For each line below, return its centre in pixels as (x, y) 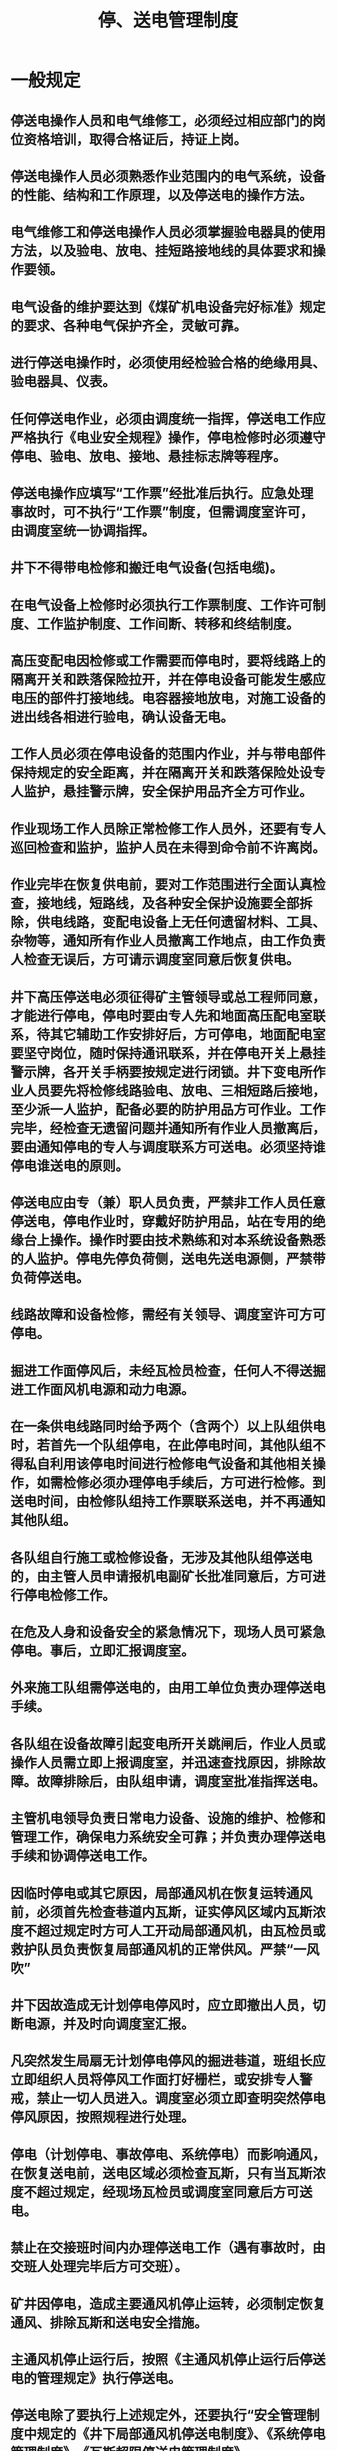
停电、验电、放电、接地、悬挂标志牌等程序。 (148, 456)
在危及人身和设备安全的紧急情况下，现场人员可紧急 (168, 1632)
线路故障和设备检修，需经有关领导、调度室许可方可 (168, 1314)
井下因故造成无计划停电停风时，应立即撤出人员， (161, 2004)
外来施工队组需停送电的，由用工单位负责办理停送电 (168, 1687)
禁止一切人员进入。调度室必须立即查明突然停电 (181, 2098)
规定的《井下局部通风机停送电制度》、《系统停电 (181, 2434)
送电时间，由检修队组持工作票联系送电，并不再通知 (168, 1501)
